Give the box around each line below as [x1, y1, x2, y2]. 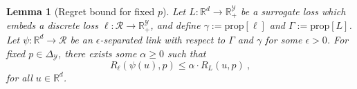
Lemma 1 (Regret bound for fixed [6, 4, 155, 18]
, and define [150, 18, 201, 32]
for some [265, 32, 302, 46]
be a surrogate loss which [240, 4, 346, 18]
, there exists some [58, 46, 137, 60]
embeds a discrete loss [6, 18, 98, 32]
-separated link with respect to [100, 32, 226, 46]
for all [6, 70, 33, 84]
